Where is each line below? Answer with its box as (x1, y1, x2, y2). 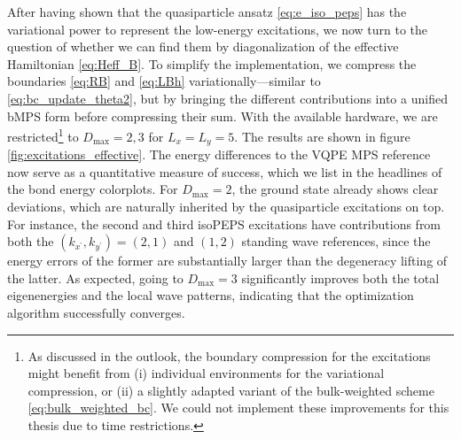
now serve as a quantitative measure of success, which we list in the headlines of (7, 162, 442, 181)
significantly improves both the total (241, 268, 440, 287)
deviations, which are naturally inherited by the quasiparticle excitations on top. (7, 197, 445, 216)
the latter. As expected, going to (7, 268, 184, 287)
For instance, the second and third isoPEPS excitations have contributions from (7, 214, 441, 233)
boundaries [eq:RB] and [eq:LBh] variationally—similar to (7, 72, 321, 90)
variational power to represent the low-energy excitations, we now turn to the (7, 19, 428, 38)
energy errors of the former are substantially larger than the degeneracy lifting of (7, 251, 448, 270)
